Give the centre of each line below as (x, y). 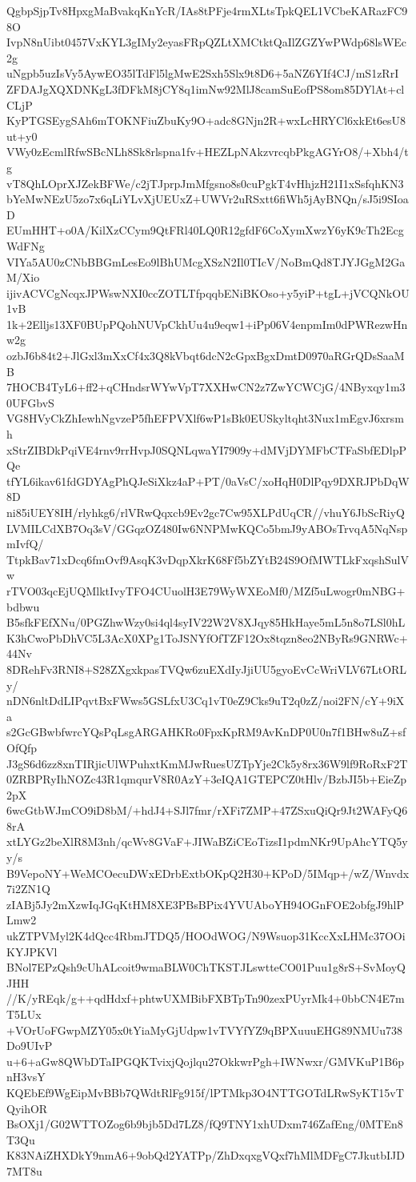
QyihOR (27, 1108)
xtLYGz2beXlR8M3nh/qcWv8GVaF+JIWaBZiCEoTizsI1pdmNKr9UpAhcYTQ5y (207, 841)
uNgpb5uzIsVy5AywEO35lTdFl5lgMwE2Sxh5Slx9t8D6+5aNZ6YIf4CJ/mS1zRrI (203, 73)
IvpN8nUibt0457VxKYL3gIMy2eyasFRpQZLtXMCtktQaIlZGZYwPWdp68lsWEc (207, 42)
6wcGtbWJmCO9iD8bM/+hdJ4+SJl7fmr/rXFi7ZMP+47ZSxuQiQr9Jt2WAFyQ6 (207, 810)
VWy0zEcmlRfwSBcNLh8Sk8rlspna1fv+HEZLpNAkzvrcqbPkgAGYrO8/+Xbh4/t (208, 152)
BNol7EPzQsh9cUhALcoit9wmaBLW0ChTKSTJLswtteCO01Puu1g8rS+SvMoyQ (206, 967)
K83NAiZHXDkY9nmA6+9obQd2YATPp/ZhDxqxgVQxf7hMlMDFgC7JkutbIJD (206, 1155)
